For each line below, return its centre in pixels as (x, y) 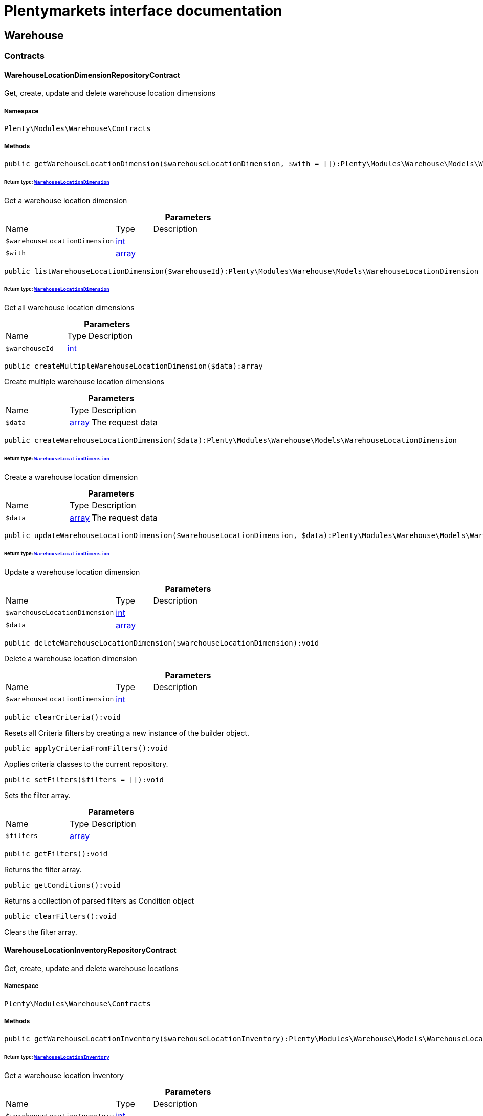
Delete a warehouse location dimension (71, 658)
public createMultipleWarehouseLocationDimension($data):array (134, 366)
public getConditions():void (62, 885)
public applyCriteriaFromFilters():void (86, 748)
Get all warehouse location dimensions (69, 308)
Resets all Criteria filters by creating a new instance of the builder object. (127, 733)
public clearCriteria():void (62, 717)
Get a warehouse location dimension (66, 200)
